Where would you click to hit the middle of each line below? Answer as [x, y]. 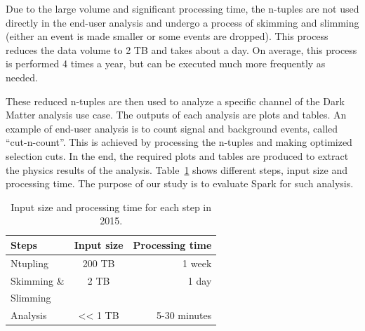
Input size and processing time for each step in [111, 207]
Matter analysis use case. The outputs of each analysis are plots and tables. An [176, 115]
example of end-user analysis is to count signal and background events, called [172, 128]
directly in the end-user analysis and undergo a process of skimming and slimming [182, 22]
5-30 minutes [184, 315]
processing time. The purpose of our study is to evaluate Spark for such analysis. [180, 183]
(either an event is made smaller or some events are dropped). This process [167, 36]
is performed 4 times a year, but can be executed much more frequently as [166, 63]
